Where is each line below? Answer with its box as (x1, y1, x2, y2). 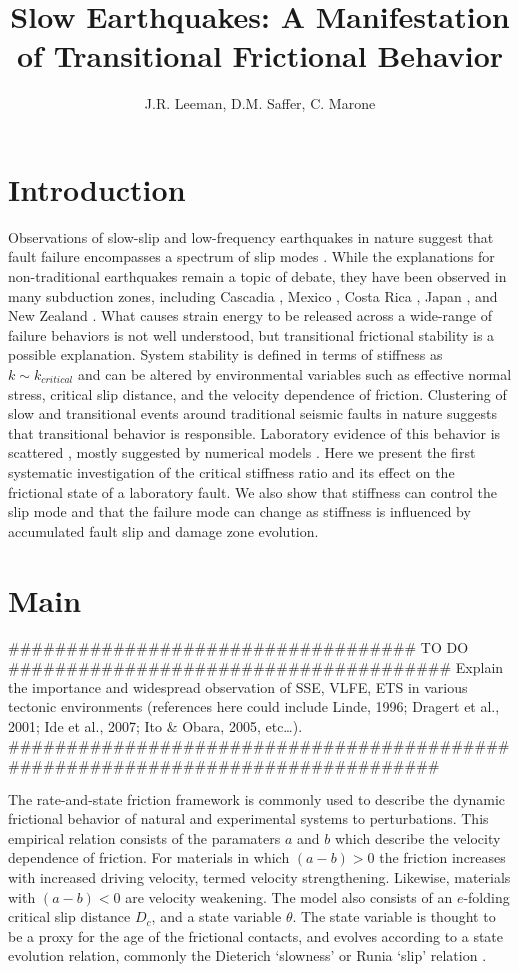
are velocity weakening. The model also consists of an (125, 886, 453, 907)
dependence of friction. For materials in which (8, 847, 290, 868)
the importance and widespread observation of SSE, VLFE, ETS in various (8, 676, 468, 697)
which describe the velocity (334, 827, 501, 848)
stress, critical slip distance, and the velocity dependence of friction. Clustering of (8, 383, 507, 404)
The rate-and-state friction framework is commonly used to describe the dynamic (8, 788, 506, 809)
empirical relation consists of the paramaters (8, 827, 281, 848)
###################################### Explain (8, 657, 504, 678)
